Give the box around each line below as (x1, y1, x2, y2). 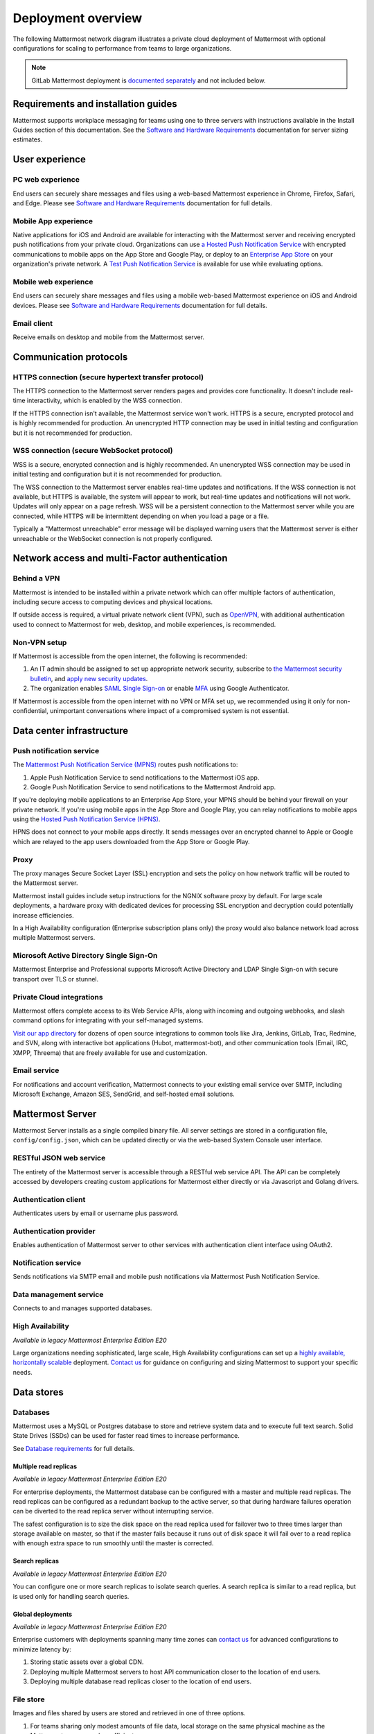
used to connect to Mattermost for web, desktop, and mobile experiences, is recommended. (12, 620, 276, 628)
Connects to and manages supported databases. (12, 1304, 152, 1312)
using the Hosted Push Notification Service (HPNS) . (12, 815, 161, 823)
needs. (12, 1368, 33, 1376)
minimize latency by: (12, 1645, 72, 1654)
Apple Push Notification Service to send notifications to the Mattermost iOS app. (30, 773, 260, 782)
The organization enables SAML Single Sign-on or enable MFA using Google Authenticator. (30, 684, 290, 693)
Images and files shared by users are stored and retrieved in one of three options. (12, 1709, 246, 1717)
